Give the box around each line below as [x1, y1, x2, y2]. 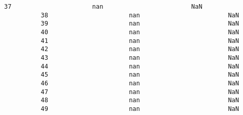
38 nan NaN [40, 11, 239, 19]
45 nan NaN [40, 71, 239, 79]
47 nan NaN [40, 88, 239, 96]
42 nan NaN [40, 45, 239, 53]
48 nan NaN [40, 97, 239, 104]
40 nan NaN [40, 28, 239, 36]
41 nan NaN [40, 37, 239, 44]
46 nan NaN [40, 79, 239, 87]
